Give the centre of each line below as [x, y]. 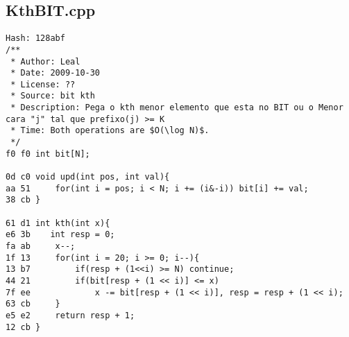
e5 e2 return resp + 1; [70, 315]
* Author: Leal [45, 61]
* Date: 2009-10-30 [56, 73]
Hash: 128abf [35, 38]
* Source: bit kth [53, 96]
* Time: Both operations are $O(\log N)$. [110, 131]
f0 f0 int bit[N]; [48, 154]
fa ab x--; [41, 247]
